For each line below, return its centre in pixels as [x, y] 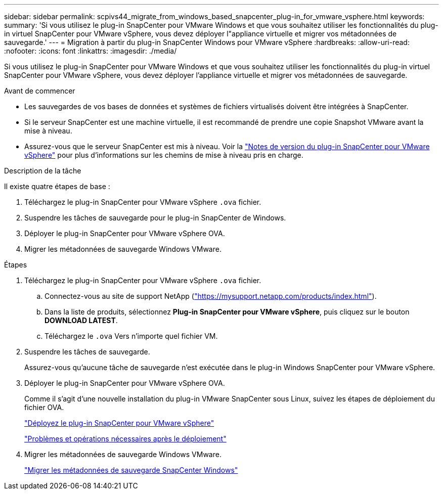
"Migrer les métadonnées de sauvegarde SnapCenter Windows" [131, 470]
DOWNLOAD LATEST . [81, 320]
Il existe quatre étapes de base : [57, 186]
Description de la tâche [43, 171]
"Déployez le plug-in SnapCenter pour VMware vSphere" [119, 423]
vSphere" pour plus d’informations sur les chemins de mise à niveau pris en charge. [164, 155]
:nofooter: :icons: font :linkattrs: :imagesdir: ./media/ [91, 51]
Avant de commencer [40, 91]
